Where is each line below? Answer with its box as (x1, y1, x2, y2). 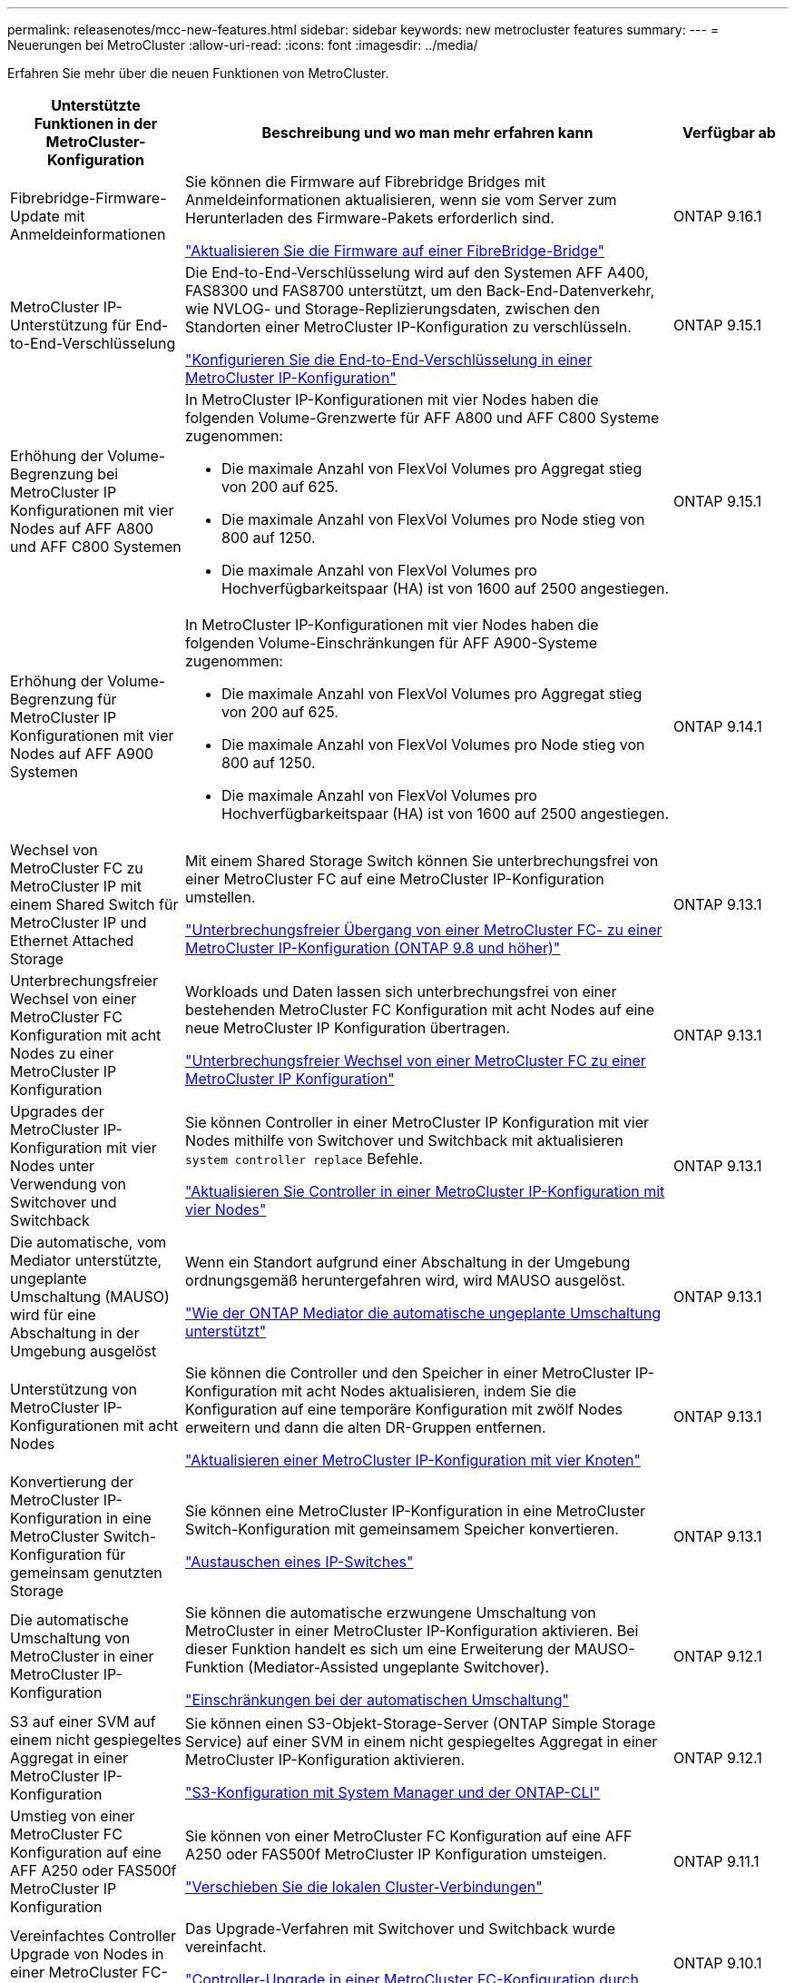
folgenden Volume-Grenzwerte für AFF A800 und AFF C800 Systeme (185, 409, 660, 427)
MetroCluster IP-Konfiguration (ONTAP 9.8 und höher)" (185, 939, 561, 957)
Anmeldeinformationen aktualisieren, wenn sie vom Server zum (185, 191, 617, 209)
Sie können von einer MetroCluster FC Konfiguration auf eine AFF (185, 1827, 633, 1845)
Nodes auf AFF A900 (10, 745, 154, 763)
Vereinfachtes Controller (10, 1927, 176, 1945)
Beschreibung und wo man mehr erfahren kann (261, 123, 594, 142)
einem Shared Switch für (10, 895, 179, 913)
